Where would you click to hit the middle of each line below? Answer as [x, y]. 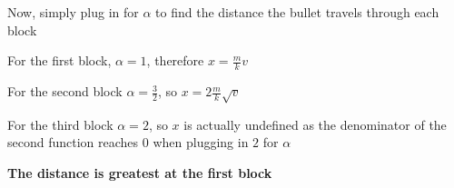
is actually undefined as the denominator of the [315, 124]
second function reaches [73, 142]
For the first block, [59, 60]
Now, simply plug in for [73, 12]
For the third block [60, 124]
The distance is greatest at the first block [140, 172]
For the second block [65, 91]
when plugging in [201, 142]
